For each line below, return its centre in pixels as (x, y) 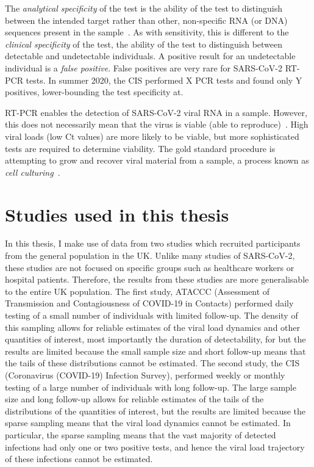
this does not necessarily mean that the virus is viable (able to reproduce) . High (157, 124)
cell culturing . (33, 172)
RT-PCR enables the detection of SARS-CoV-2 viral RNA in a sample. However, (156, 112)
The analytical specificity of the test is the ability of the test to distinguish (144, 8)
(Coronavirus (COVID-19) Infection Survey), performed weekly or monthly (145, 375)
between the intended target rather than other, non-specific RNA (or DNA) (146, 20)
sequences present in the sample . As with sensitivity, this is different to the (147, 32)
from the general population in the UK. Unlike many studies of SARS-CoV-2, (150, 255)
